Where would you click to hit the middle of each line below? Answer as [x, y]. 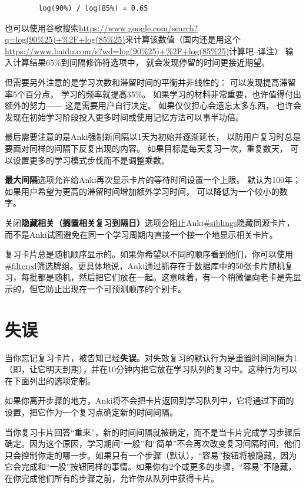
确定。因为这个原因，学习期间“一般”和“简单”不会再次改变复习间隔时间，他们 [153, 443]
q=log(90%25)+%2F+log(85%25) [65, 39]
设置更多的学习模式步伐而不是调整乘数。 [91, 160]
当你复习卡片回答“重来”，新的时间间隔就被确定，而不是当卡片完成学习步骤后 [153, 432]
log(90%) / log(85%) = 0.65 [93, 8]
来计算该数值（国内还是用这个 [183, 39]
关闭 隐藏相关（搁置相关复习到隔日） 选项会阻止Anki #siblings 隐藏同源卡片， [150, 222]
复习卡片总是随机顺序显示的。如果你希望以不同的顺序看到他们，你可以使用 [149, 254]
